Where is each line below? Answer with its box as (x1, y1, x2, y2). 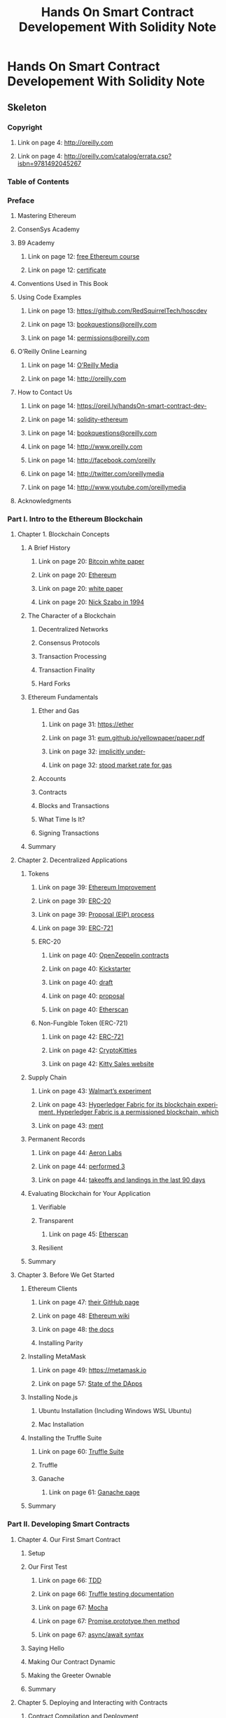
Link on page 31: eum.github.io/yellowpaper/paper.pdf (48, 734, 205, 742)
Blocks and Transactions (38, 802, 110, 810)
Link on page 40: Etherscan (48, 1005, 129, 1014)
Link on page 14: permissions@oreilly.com (27, 334, 150, 342)
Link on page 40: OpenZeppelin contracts (48, 951, 169, 960)
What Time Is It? (38, 815, 85, 824)
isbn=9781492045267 (17, 159, 82, 168)
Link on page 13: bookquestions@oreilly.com (27, 320, 157, 329)
